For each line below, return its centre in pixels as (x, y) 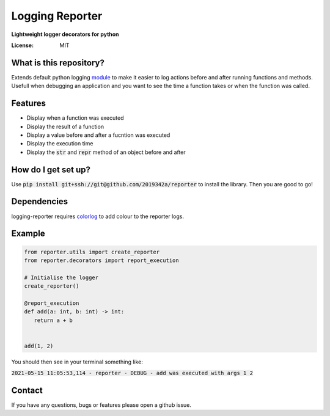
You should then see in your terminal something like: (77, 362)
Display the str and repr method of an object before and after (106, 152)
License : (22, 45)
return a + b (53, 320)
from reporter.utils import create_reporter (92, 252)
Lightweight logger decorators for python (65, 34)
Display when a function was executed (75, 118)
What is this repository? (58, 63)
